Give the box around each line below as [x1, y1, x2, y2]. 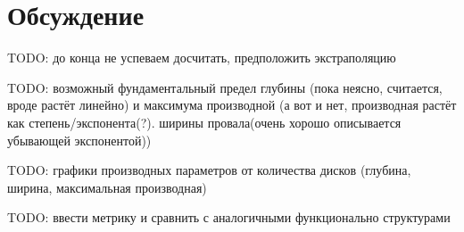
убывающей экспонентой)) [7, 130, 152, 149]
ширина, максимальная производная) [7, 178, 207, 196]
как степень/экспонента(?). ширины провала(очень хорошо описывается [7, 112, 402, 131]
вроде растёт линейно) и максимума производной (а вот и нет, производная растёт [7, 95, 457, 114]
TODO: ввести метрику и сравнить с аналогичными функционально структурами [7, 208, 451, 227]
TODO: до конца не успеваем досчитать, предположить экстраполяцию [7, 48, 396, 67]
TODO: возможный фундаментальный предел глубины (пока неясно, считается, [7, 78, 443, 96]
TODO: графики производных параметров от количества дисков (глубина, [7, 161, 411, 179]
